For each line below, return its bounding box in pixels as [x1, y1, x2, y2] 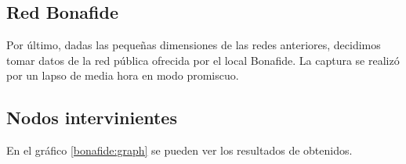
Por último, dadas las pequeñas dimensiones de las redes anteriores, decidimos [6, 37, 381, 53]
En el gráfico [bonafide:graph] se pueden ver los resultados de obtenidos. [6, 142, 353, 159]
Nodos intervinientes [6, 105, 177, 130]
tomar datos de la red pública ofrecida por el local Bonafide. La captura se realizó [6, 52, 400, 68]
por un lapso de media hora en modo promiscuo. [6, 67, 239, 84]
